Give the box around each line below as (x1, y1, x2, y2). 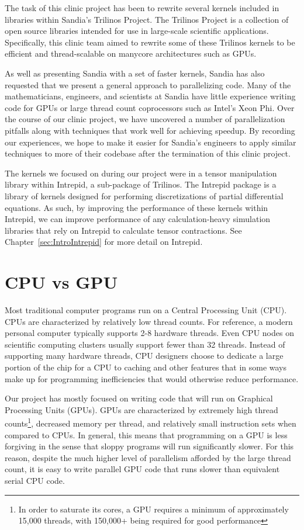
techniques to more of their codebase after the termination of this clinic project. (5, 147, 291, 160)
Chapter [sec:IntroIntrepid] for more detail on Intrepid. (5, 235, 203, 248)
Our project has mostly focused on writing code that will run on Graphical (5, 392, 273, 404)
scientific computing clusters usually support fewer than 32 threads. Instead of (5, 338, 285, 350)
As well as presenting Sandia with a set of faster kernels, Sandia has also (5, 67, 265, 79)
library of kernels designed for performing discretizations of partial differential (5, 189, 284, 202)
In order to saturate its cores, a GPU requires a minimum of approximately (18, 503, 289, 515)
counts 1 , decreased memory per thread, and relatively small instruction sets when (5, 415, 296, 429)
